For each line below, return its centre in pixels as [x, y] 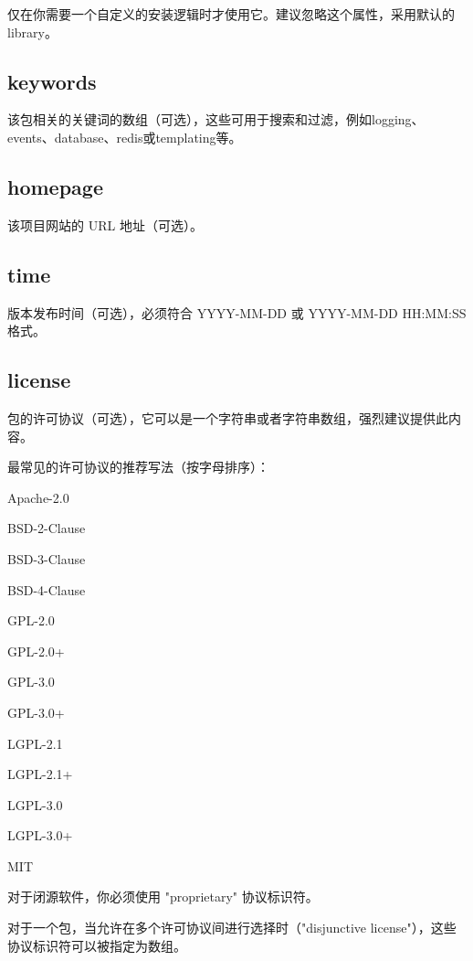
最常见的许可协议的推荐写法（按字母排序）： [138, 467]
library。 [32, 32]
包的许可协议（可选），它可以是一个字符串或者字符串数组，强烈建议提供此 [228, 417]
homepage [55, 186]
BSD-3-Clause [47, 558]
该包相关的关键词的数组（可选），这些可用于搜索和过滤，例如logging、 [216, 119]
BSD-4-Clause [47, 589]
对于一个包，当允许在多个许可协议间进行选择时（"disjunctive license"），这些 [232, 928]
